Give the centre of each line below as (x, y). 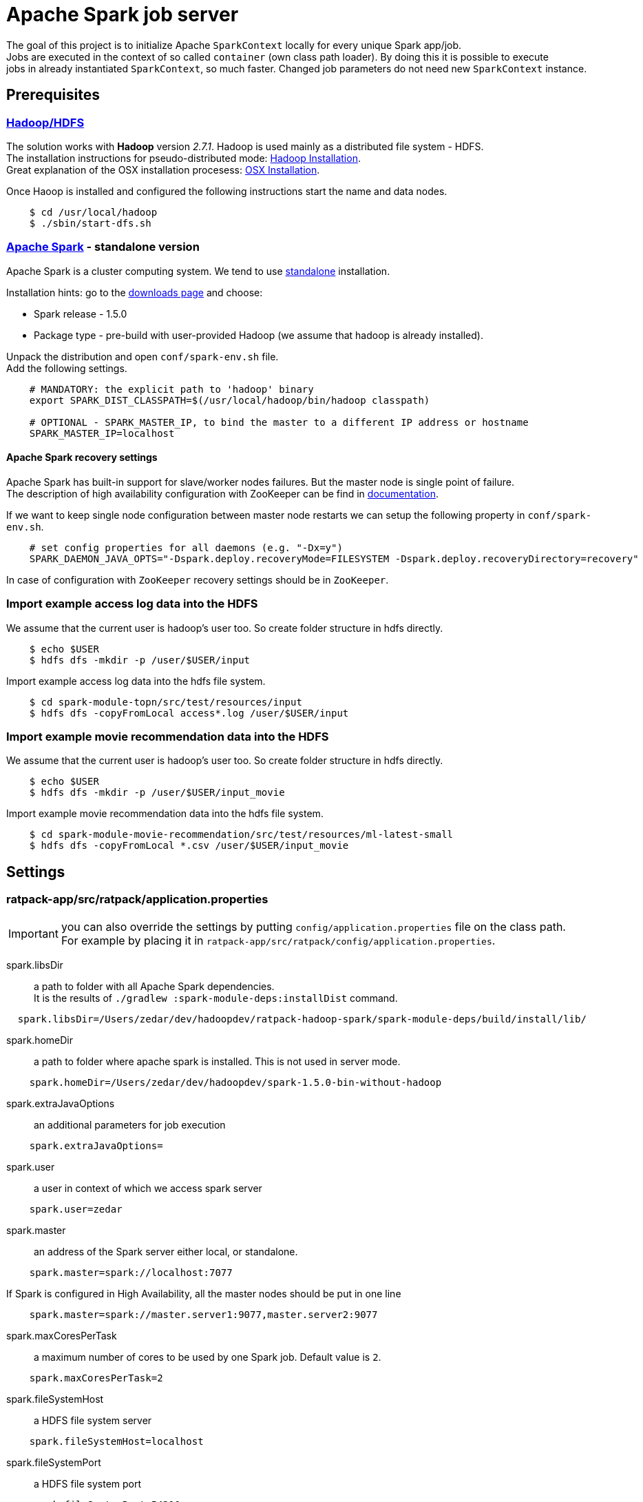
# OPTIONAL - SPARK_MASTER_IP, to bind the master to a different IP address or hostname (279, 422)
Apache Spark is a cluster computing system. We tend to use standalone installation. (198, 271)
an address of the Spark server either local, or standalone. (166, 1251)
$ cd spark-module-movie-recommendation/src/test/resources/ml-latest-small (241, 835)
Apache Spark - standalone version (103, 247)
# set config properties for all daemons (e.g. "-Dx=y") (186, 547)
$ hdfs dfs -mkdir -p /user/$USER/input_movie (157, 793)
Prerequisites (53, 95)
